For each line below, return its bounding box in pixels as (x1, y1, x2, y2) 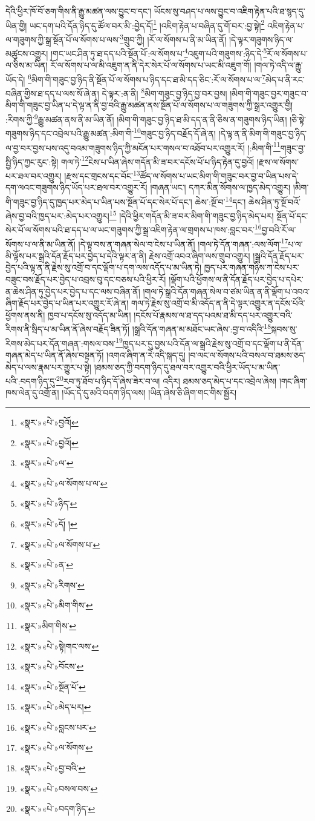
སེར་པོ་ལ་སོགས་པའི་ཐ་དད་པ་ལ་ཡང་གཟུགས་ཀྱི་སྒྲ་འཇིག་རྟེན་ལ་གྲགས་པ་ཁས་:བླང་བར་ (5, 223, 255, 236)
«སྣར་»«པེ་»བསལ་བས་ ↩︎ (19, 782, 98, 794)
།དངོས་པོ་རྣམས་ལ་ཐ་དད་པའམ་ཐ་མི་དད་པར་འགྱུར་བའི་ (134, 308, 293, 321)
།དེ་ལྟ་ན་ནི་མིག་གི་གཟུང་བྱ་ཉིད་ (218, 127, 307, 139)
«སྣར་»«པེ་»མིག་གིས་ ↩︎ (19, 599, 93, 612)
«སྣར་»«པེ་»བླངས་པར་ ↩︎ (19, 720, 96, 733)
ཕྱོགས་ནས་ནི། (5, 308, 45, 321)
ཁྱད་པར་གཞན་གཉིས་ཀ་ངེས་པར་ (204, 261, 299, 274)
